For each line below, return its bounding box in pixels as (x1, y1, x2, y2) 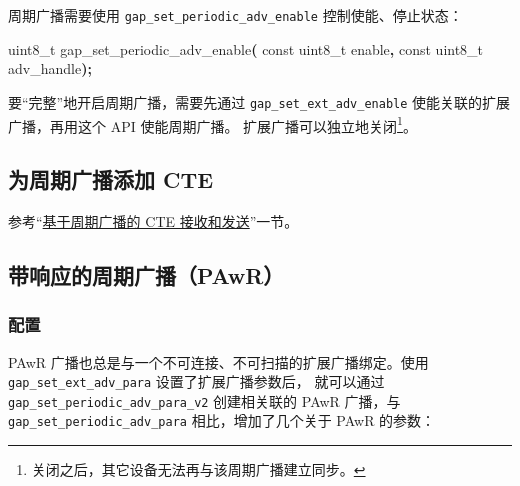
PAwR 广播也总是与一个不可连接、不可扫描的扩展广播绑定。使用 (8, 351, 429, 372)
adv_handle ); (8, 58, 92, 79)
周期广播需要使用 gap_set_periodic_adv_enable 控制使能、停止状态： (8, 5, 463, 25)
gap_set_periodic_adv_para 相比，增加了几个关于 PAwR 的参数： (8, 410, 436, 431)
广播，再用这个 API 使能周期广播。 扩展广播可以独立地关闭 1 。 (8, 112, 417, 136)
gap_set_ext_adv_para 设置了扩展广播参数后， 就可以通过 (8, 371, 385, 392)
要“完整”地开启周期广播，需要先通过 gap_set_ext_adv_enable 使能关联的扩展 (8, 91, 511, 112)
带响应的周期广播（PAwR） (8, 259, 285, 290)
